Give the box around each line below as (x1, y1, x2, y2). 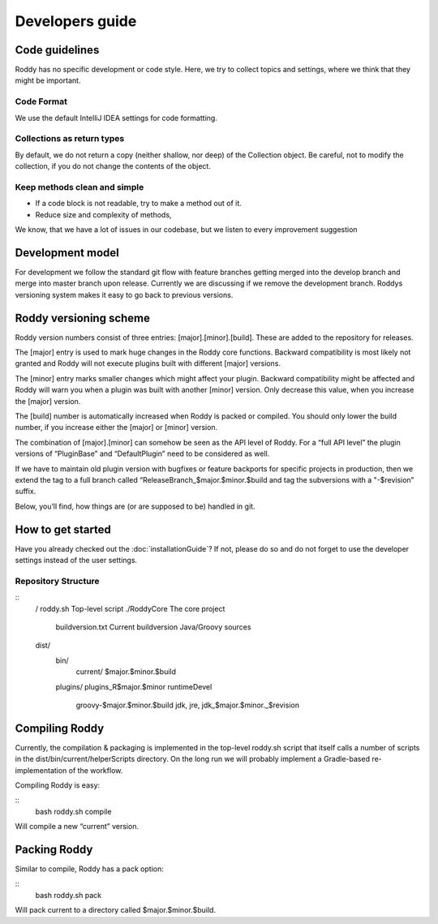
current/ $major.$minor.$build (75, 667, 177, 677)
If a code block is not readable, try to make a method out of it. (35, 199, 243, 208)
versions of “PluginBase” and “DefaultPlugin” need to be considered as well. (15, 449, 270, 458)
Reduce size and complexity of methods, (35, 209, 172, 219)
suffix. (15, 487, 36, 496)
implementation (15, 765, 67, 775)
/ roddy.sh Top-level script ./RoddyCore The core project (35, 604, 225, 613)
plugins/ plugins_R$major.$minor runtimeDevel (55, 681, 213, 691)
